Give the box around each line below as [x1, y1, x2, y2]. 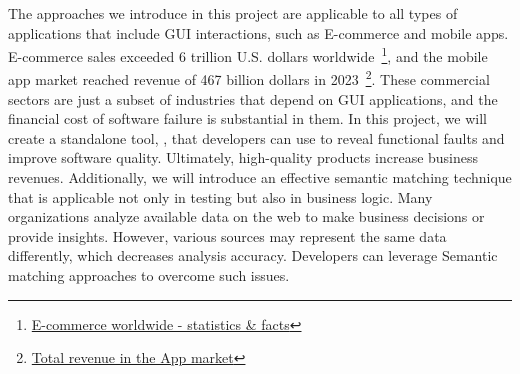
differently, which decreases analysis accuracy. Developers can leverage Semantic [8, 245, 498, 266]
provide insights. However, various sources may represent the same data [8, 225, 447, 246]
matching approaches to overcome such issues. [8, 265, 290, 286]
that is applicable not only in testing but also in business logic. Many [8, 186, 433, 207]
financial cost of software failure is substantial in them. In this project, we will [8, 108, 487, 129]
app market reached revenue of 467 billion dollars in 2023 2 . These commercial [8, 66, 490, 90]
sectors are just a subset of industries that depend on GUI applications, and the [8, 88, 498, 109]
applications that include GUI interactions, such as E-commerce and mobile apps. [8, 22, 509, 43]
